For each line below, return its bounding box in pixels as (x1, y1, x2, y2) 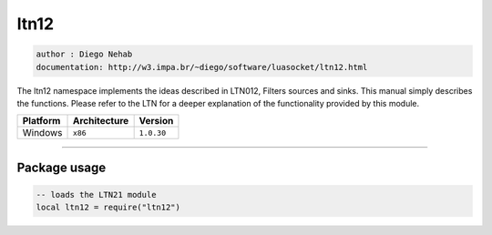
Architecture (72, 115, 129, 128)
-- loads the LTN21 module (36, 189, 157, 199)
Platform (22, 115, 61, 128)
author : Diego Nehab (36, 49, 133, 59)
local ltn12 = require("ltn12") (36, 202, 181, 213)
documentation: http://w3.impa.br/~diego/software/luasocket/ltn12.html (36, 62, 368, 72)
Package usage (16, 159, 107, 175)
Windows (22, 127, 63, 139)
